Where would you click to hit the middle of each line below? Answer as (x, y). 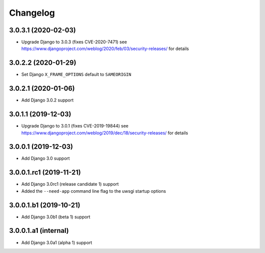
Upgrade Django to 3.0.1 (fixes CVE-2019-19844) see (75, 126)
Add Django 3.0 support (46, 158)
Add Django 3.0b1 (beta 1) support (56, 217)
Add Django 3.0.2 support (47, 100)
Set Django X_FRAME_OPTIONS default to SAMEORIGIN (76, 75)
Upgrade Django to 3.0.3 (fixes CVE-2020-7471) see (74, 42)
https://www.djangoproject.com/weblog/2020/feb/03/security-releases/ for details (105, 49)
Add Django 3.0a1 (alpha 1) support (57, 242)
